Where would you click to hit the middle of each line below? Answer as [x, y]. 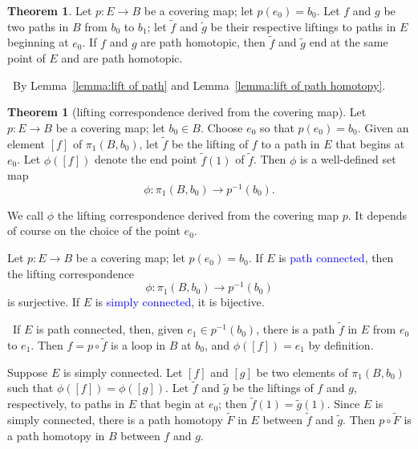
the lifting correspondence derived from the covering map [198, 214]
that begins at [370, 143]
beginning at [38, 42]
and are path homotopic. [122, 58]
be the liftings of [273, 388]
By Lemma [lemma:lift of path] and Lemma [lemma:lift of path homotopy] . [199, 85]
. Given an [383, 127]
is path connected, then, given [110, 329]
